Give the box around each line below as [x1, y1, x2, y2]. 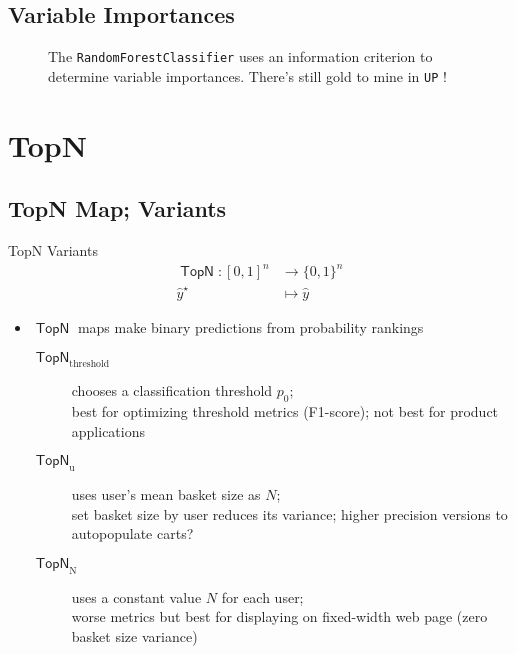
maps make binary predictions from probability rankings [77, 316, 424, 337]
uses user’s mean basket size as [71, 484, 261, 505]
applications [71, 420, 146, 441]
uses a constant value [71, 586, 202, 607]
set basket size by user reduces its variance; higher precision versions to [71, 503, 508, 524]
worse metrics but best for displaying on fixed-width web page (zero [71, 606, 488, 627]
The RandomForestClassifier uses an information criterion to [48, 46, 433, 67]
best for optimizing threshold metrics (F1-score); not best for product [71, 401, 499, 422]
